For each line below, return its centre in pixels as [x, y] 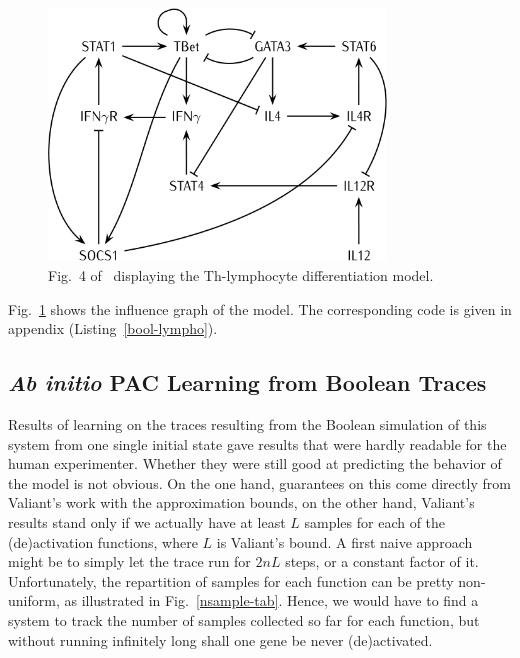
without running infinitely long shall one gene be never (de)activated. [220, 639]
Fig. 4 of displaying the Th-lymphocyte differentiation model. [241, 275]
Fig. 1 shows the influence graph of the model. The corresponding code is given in [260, 308]
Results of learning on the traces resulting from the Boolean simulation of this [247, 424]
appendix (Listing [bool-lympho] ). [113, 328]
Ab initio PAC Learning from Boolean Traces [247, 382]
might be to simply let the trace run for [129, 561]
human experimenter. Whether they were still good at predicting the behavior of [255, 463]
